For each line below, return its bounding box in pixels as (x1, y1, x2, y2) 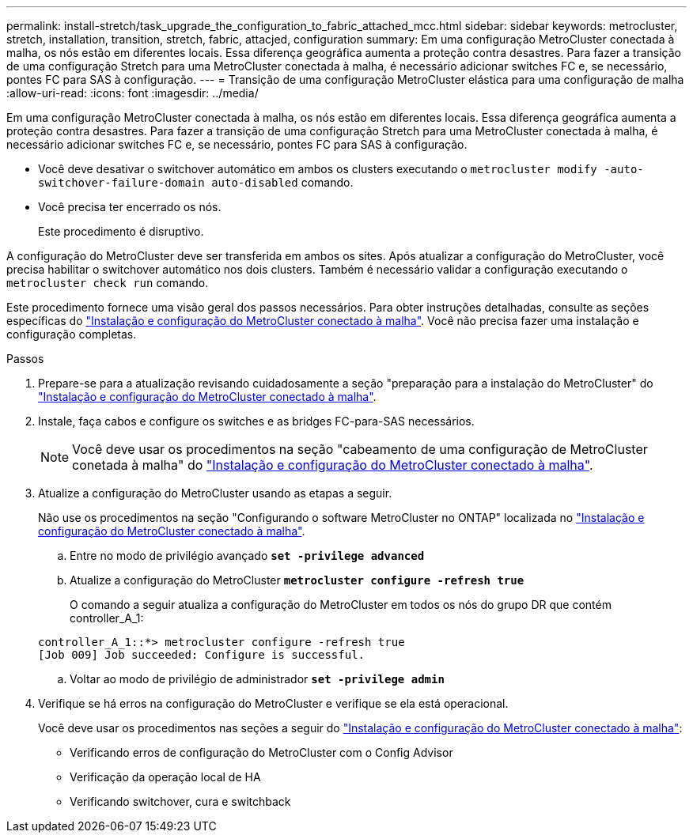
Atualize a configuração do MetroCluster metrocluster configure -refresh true (70, 573, 524, 587)
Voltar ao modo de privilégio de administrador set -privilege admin (70, 672, 445, 686)
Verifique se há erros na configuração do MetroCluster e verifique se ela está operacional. (38, 697, 509, 710)
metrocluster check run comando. (6, 276, 209, 289)
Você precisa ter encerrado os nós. (38, 200, 222, 214)
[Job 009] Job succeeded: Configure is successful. (38, 648, 365, 661)
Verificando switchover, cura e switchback (70, 795, 291, 808)
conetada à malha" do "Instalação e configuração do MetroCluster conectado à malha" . (72, 457, 593, 473)
